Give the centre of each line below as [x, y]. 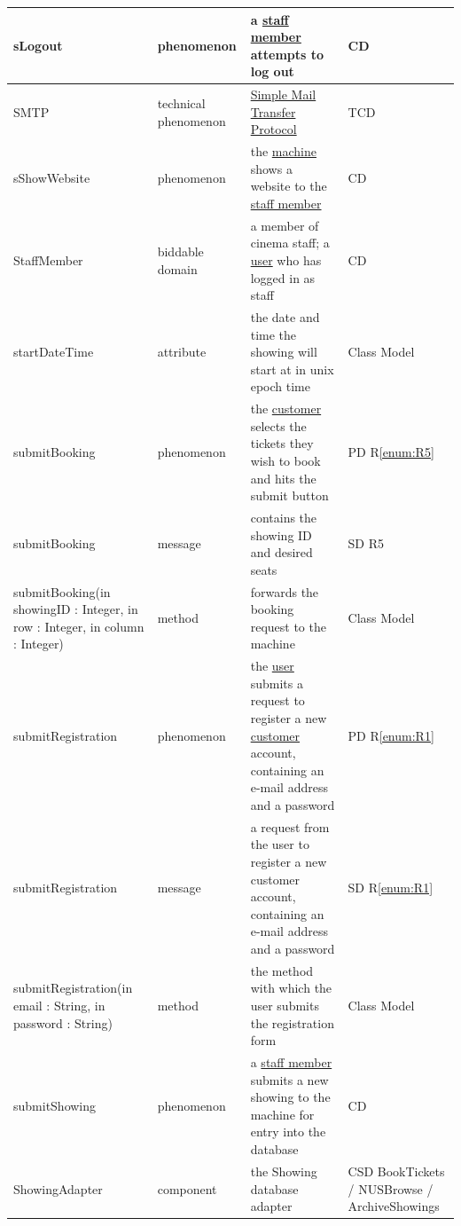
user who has [286, 259]
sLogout [38, 45]
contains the [284, 518]
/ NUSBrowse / [391, 1188]
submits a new [289, 1079]
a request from [290, 826]
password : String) [63, 1022]
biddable [180, 251]
